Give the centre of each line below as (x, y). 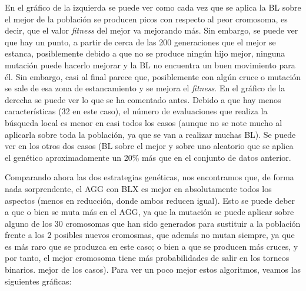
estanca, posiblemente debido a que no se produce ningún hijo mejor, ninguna (145, 53)
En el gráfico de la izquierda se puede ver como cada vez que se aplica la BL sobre (153, 7)
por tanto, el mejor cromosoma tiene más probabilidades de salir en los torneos (147, 258)
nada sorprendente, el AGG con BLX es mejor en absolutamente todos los (138, 188)
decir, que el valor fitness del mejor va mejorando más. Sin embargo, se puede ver (152, 30)
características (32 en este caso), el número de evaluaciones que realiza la (136, 111)
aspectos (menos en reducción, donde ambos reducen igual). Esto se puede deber (150, 200)
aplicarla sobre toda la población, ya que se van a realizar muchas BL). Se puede (150, 134)
